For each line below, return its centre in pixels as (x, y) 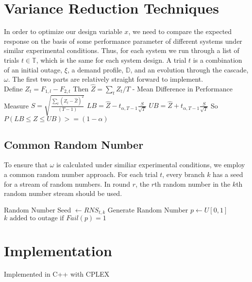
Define (13, 88)
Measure (17, 105)
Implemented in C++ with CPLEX (57, 274)
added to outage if (37, 219)
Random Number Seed (38, 209)
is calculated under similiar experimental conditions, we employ (151, 165)
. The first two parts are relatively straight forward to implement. (106, 79)
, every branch (184, 174)
